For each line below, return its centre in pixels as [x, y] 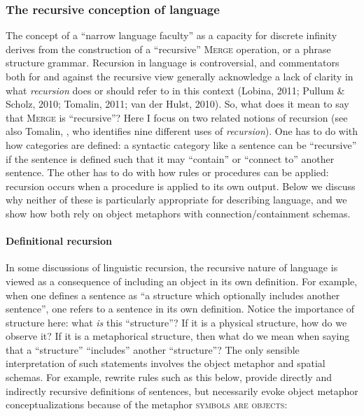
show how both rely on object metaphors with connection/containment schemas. [178, 213]
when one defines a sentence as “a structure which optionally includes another [173, 295]
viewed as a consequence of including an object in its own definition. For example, [182, 281]
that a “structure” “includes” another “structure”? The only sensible [153, 349]
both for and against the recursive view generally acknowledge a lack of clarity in [180, 76]
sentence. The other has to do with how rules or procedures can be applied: [167, 172]
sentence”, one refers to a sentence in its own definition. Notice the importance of [180, 309]
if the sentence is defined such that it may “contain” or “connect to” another [170, 158]
